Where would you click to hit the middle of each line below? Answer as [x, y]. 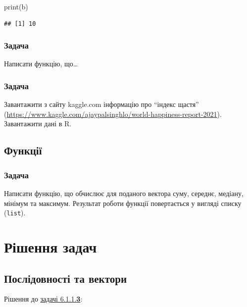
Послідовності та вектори [66, 278]
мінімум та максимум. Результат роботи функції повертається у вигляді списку [123, 203]
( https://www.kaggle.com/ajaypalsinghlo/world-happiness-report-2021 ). [113, 114]
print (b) [16, 6]
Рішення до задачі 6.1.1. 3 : [43, 299]
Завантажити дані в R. [38, 124]
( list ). [15, 213]
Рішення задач [50, 247]
